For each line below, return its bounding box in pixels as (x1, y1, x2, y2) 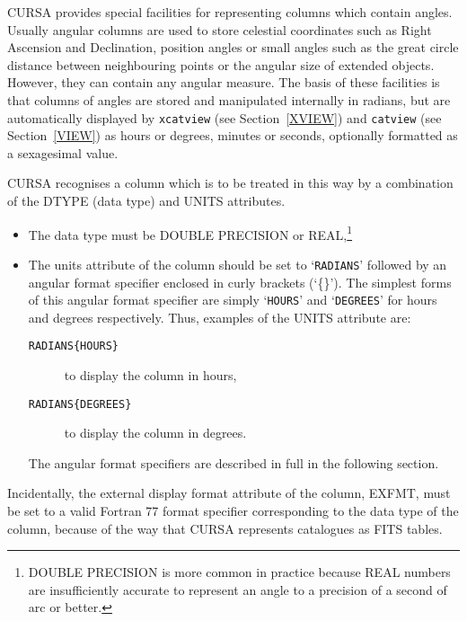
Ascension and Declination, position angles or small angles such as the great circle (7, 38, 459, 57)
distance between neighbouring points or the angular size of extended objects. (7, 55, 435, 74)
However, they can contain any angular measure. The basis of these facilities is (7, 73, 440, 92)
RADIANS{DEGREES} (28, 397, 132, 411)
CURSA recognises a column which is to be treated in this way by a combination (7, 173, 454, 192)
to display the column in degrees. (64, 423, 247, 442)
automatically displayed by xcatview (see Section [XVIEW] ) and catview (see (7, 108, 442, 127)
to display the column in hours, (64, 366, 237, 384)
